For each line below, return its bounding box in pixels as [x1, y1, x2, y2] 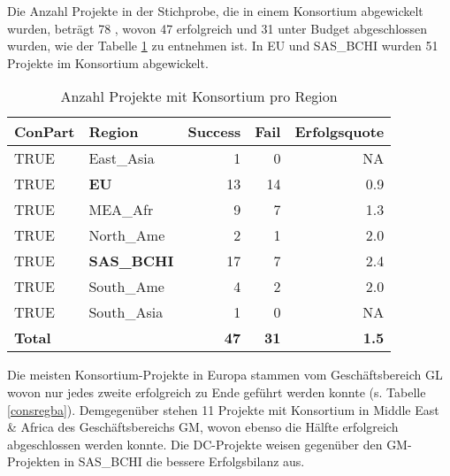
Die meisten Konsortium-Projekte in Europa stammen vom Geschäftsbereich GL [7, 365, 443, 384]
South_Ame [88, 276, 164, 297]
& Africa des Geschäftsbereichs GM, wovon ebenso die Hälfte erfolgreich [7, 418, 399, 436]
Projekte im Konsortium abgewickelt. [7, 53, 209, 72]
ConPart [14, 121, 75, 142]
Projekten [7, 452, 60, 471]
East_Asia [88, 148, 155, 169]
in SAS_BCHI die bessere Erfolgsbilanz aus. [64, 452, 305, 471]
